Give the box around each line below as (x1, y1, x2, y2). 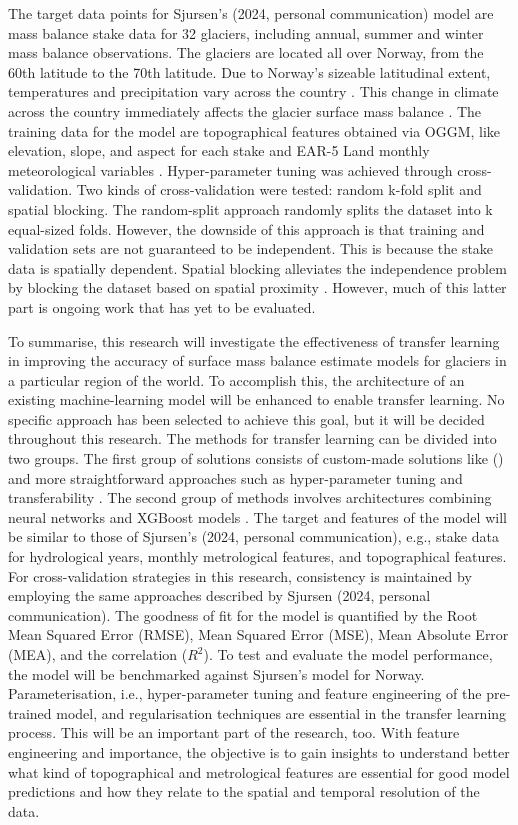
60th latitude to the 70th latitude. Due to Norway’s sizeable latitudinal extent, (8, 61, 491, 82)
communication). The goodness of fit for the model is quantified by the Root (8, 604, 478, 625)
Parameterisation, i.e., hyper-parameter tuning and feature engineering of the (8, 683, 482, 704)
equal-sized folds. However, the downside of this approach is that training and (8, 218, 485, 239)
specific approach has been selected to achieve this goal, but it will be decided (8, 408, 485, 429)
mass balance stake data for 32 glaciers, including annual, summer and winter (8, 22, 484, 43)
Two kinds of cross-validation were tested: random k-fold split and (76, 179, 482, 200)
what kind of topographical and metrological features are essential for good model (8, 761, 510, 782)
